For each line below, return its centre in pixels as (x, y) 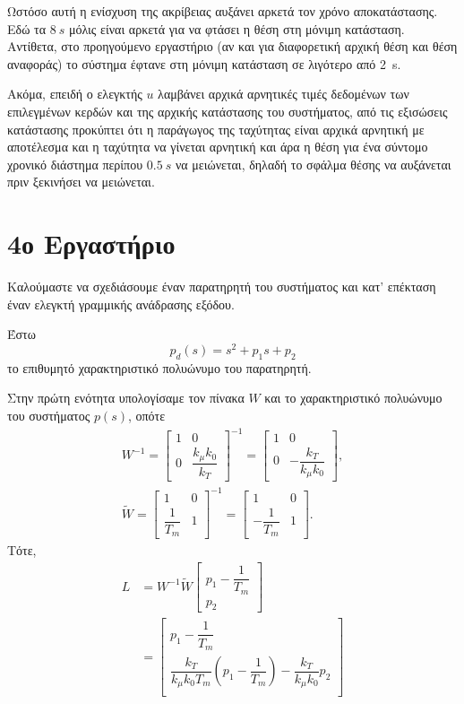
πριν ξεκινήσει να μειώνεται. (81, 182)
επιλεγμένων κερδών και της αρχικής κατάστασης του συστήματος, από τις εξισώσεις (228, 111)
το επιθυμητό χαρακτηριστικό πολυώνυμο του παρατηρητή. (159, 367)
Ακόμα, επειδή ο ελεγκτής (75, 94)
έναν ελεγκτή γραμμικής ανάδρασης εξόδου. (121, 304)
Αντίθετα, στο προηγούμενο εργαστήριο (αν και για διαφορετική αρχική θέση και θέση (232, 46)
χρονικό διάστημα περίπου (75, 164)
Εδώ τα (26, 28)
